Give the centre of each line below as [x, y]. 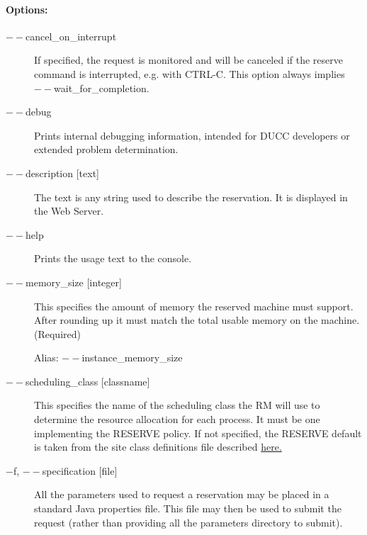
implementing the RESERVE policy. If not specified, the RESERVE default [198, 433]
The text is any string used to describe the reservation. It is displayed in [191, 197]
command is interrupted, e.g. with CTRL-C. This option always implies [190, 73]
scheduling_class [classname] [88, 381]
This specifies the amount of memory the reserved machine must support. [194, 306]
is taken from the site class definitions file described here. [158, 447]
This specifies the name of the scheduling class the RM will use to [177, 405]
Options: [27, 9]
